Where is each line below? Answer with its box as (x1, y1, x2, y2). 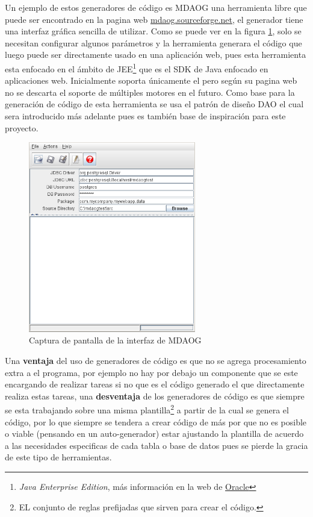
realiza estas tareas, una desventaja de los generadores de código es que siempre (5, 389, 305, 402)
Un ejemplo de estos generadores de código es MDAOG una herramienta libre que (5, 1, 307, 13)
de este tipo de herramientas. (5, 451, 112, 463)
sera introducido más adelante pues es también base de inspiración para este (5, 110, 286, 122)
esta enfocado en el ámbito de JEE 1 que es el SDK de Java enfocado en (5, 60, 268, 75)
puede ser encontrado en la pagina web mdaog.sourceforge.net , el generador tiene (5, 13, 303, 25)
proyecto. (5, 121, 39, 134)
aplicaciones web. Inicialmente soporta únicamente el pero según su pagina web (5, 74, 297, 87)
